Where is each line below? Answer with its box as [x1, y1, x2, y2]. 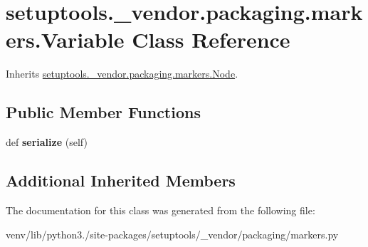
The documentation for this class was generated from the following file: [6, 202, 315, 217]
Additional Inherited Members [6, 169, 236, 191]
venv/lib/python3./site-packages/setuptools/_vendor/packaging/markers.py [6, 226, 339, 241]
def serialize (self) [6, 135, 88, 149]
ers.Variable [6, 25, 125, 54]
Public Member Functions [6, 101, 201, 123]
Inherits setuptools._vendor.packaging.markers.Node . [6, 66, 238, 81]
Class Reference [132, 25, 290, 54]
